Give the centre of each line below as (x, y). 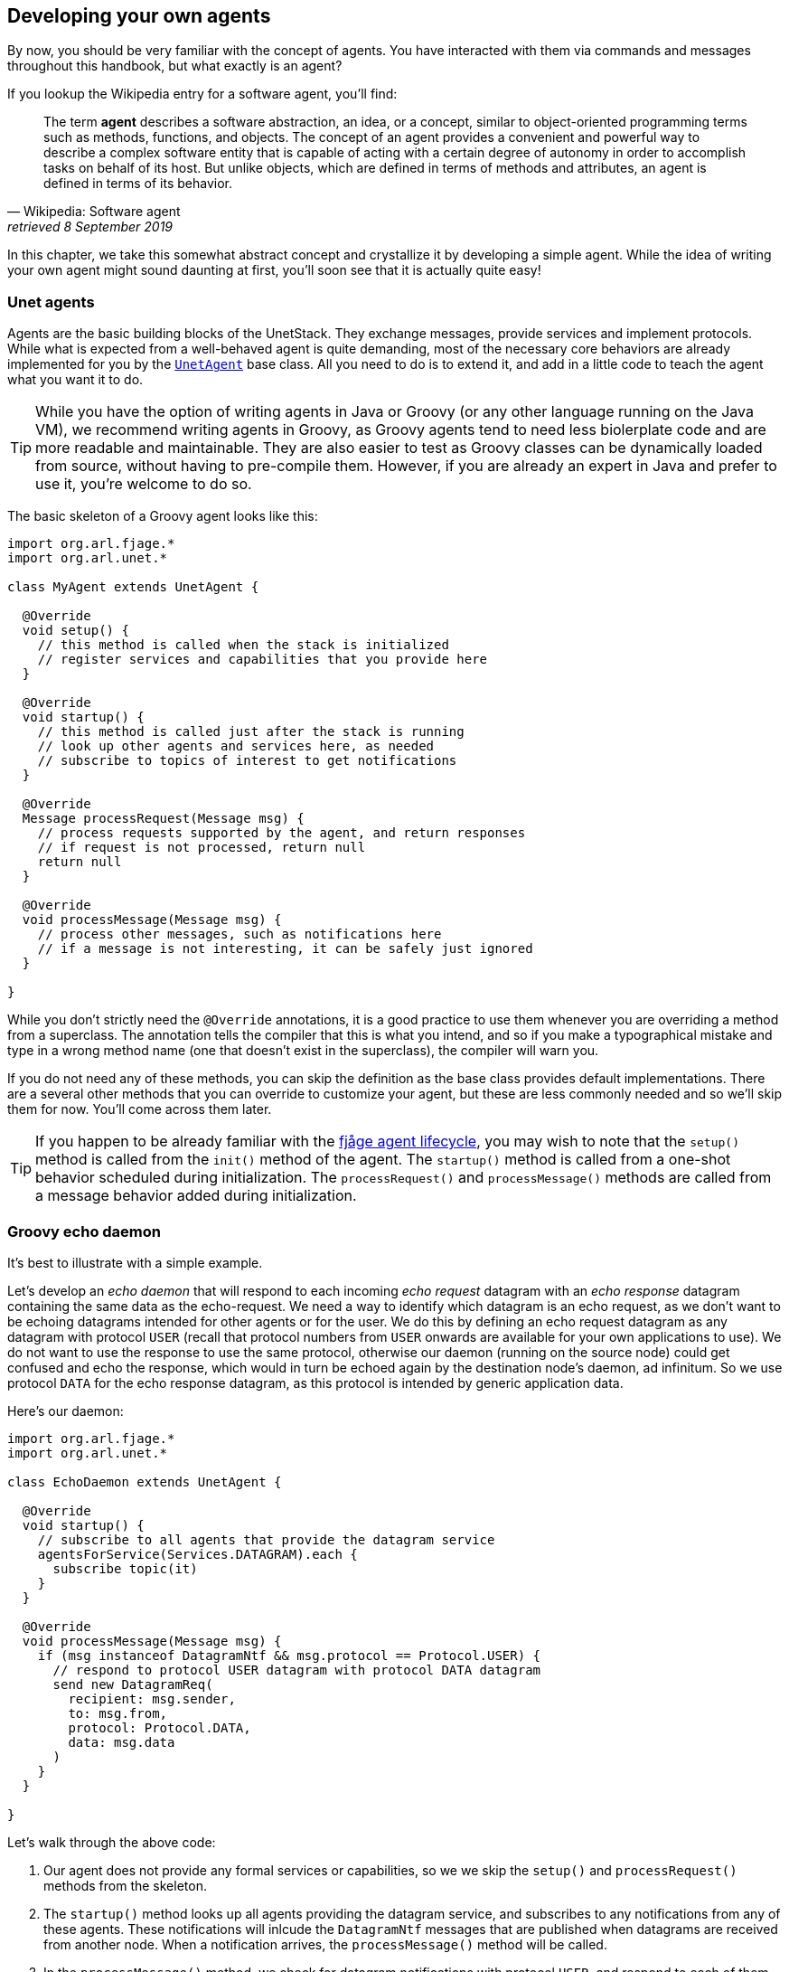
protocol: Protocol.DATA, (160, 1727)
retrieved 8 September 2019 (90, 227)
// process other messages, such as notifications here (240, 934)
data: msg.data (122, 1742)
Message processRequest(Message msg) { (163, 819)
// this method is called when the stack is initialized (243, 645)
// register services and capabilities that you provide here (263, 660)
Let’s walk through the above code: (112, 1842)
